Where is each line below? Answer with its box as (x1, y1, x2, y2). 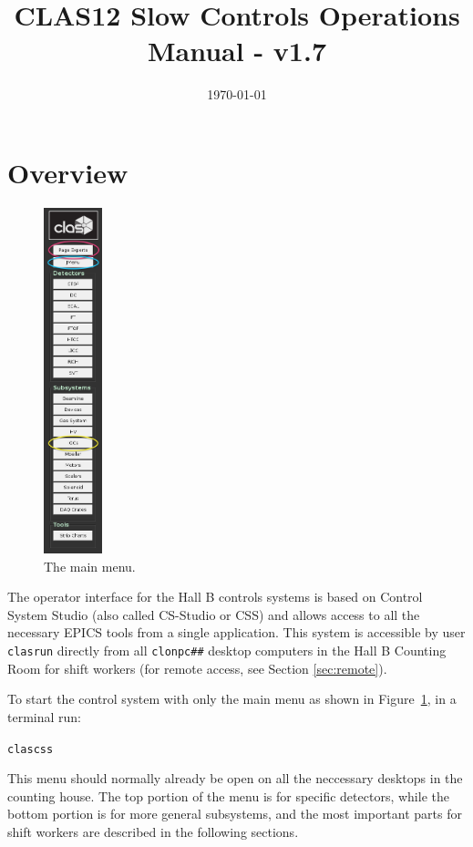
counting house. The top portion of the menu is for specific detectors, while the (7, 786, 449, 805)
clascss (7, 742, 54, 756)
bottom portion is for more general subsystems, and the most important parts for (7, 804, 462, 823)
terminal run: (7, 707, 81, 726)
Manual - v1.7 (147, 32, 326, 69)
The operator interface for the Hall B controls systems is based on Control (7, 587, 423, 606)
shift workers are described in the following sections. (7, 821, 299, 841)
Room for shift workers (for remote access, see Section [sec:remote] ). (7, 658, 387, 677)
